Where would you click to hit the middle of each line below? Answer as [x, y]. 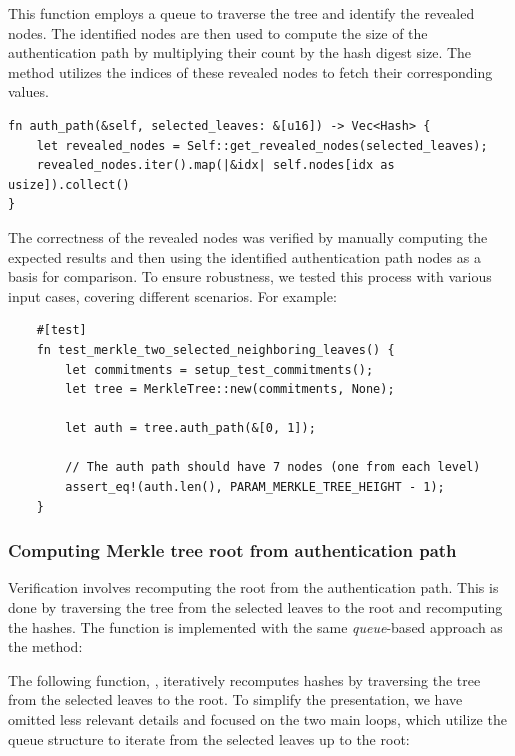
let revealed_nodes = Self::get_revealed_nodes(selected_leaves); [262, 145]
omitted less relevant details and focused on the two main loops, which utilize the [257, 719]
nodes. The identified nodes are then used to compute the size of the [218, 32]
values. [28, 91]
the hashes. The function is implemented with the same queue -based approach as [255, 626]
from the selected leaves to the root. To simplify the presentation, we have [235, 699]
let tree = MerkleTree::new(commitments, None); [230, 389]
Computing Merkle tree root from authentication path [232, 550]
